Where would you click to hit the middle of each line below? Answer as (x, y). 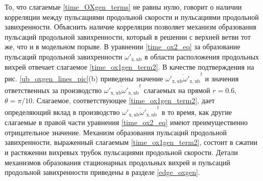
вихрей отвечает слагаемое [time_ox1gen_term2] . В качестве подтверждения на (129, 67)
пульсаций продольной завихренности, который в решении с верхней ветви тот (128, 36)
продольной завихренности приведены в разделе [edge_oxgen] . (102, 172)
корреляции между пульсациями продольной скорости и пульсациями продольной (132, 17)
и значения (222, 78)
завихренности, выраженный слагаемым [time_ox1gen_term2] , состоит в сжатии (131, 142)
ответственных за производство (53, 90)
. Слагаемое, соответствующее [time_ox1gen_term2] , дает (124, 100)
